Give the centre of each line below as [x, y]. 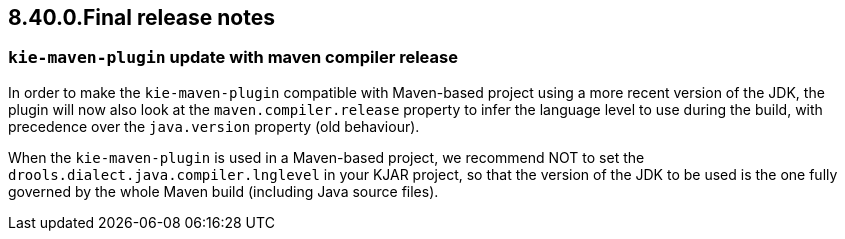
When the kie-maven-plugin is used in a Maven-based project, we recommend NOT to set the [326, 157]
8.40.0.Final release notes [141, 17]
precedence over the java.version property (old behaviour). [214, 126]
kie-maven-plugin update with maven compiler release [233, 57]
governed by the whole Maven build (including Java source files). [223, 191]
